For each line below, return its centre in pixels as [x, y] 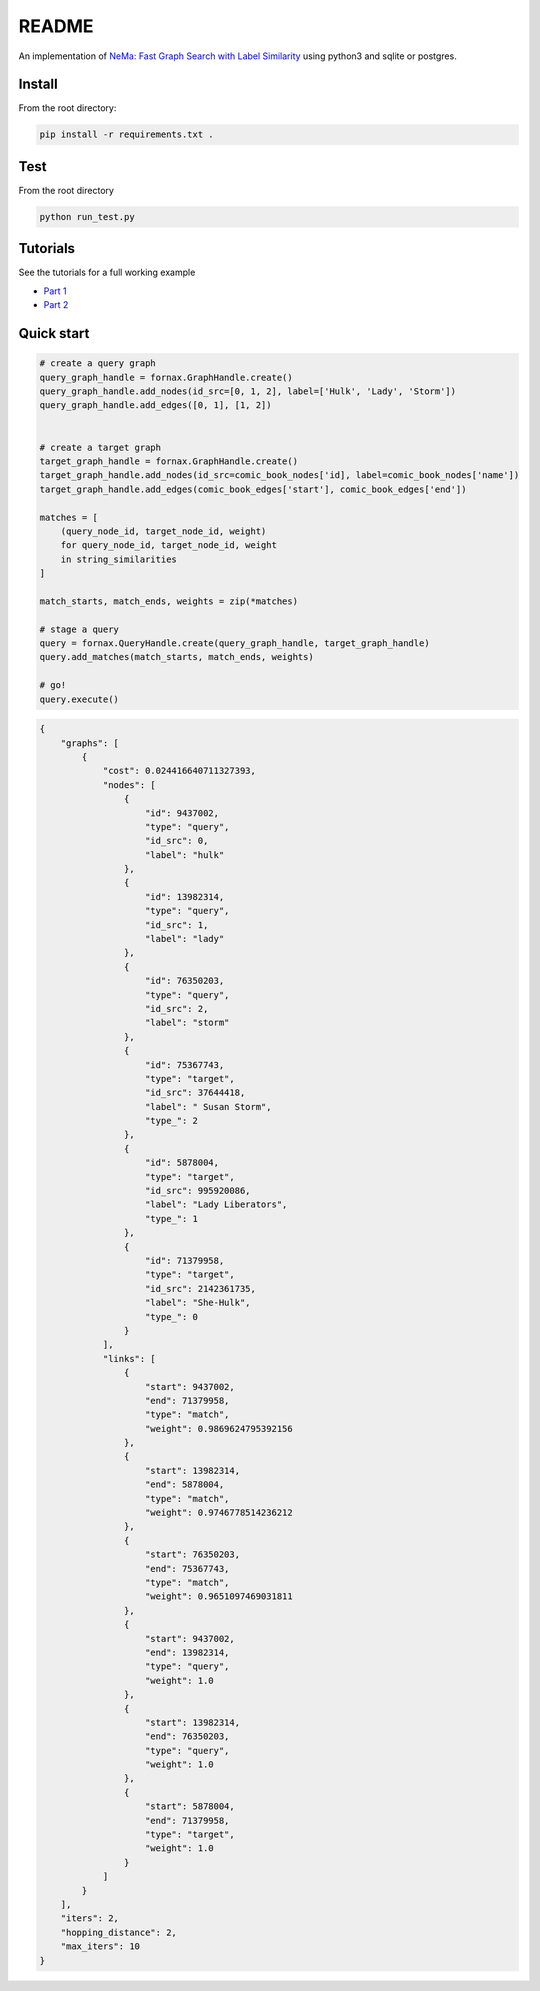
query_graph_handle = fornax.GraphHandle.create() [166, 377]
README [56, 26]
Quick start [54, 333]
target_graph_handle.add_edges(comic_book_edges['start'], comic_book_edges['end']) [253, 489]
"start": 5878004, [190, 1806]
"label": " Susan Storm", [208, 1106]
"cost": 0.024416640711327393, [179, 771]
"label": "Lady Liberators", [216, 1204]
